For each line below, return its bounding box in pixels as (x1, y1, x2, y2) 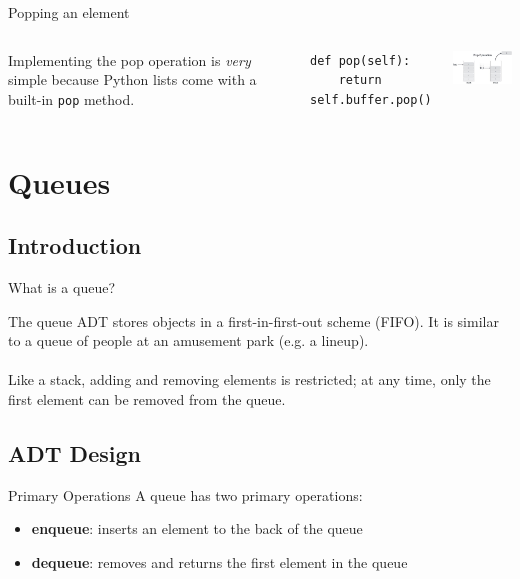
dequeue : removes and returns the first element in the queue (31, 551, 408, 572)
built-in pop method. (8, 88, 135, 109)
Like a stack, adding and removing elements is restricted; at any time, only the (8, 369, 491, 390)
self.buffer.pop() (310, 92, 432, 107)
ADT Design (8, 437, 141, 468)
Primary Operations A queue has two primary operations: (8, 484, 363, 505)
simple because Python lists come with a (8, 69, 257, 90)
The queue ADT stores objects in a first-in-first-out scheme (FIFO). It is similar (8, 310, 499, 331)
